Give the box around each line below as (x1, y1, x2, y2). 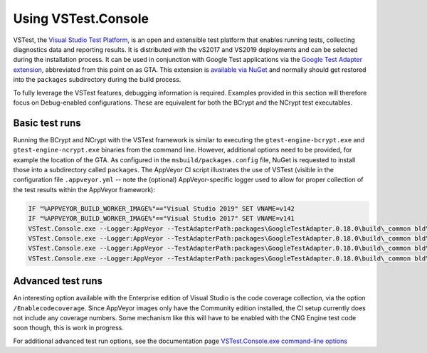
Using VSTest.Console (13, 11, 149, 26)
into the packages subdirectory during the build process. (13, 75, 181, 84)
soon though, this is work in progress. (13, 324, 124, 332)
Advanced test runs (13, 275, 103, 288)
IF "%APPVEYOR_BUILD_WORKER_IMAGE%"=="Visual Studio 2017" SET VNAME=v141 (28, 214, 295, 223)
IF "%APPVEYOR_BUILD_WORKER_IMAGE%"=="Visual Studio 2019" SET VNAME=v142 (28, 204, 295, 213)
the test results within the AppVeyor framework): (13, 185, 156, 194)
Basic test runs (13, 117, 81, 129)
